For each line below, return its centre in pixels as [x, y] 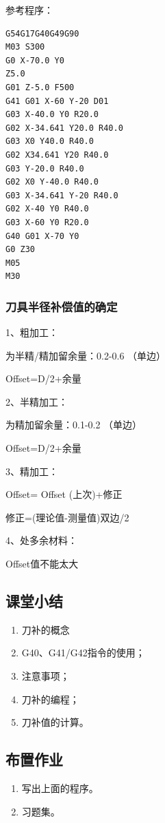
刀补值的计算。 [55, 722]
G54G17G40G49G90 [42, 33]
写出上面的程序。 [60, 788]
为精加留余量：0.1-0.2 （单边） [74, 425]
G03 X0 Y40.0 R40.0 [50, 142]
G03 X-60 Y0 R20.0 [47, 222]
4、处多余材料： [41, 540]
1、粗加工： [32, 332]
